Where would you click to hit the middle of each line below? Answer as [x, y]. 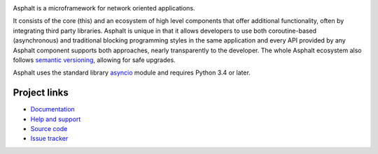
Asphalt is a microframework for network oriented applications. [104, 8]
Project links [41, 93]
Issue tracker [49, 139]
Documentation [52, 109]
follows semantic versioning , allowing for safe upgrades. [94, 60]
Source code [49, 129]
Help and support [56, 119]
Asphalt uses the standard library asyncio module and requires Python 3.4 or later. [132, 72]
